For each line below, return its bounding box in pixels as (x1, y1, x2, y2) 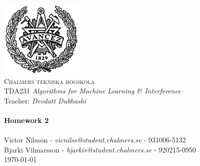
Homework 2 (4, 115, 49, 125)
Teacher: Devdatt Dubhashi (4, 95, 86, 105)
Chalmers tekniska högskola (4, 75, 95, 86)
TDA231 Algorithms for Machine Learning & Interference (4, 85, 181, 96)
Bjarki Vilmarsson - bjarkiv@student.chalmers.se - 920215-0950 (4, 144, 196, 154)
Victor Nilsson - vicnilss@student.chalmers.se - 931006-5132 (4, 134, 186, 145)
